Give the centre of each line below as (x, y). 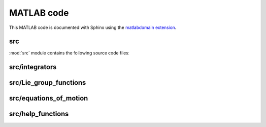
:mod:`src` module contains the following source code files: (69, 53)
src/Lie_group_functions (48, 83)
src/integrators (33, 67)
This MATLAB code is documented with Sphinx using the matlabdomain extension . (93, 27)
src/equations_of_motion (49, 98)
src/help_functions (39, 114)
